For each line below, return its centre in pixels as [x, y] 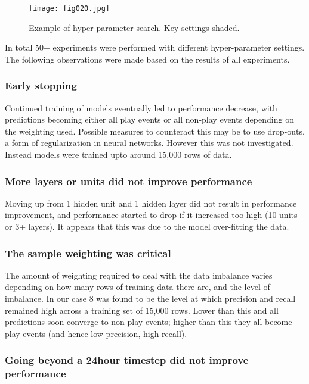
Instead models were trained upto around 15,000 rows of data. [118, 154]
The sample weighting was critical [88, 253]
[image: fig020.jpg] [69, 8]
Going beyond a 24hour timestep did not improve [127, 360]
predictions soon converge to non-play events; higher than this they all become [149, 322]
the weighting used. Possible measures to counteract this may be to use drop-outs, [155, 131]
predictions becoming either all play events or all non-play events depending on [149, 119]
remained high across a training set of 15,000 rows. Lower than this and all [142, 310]
